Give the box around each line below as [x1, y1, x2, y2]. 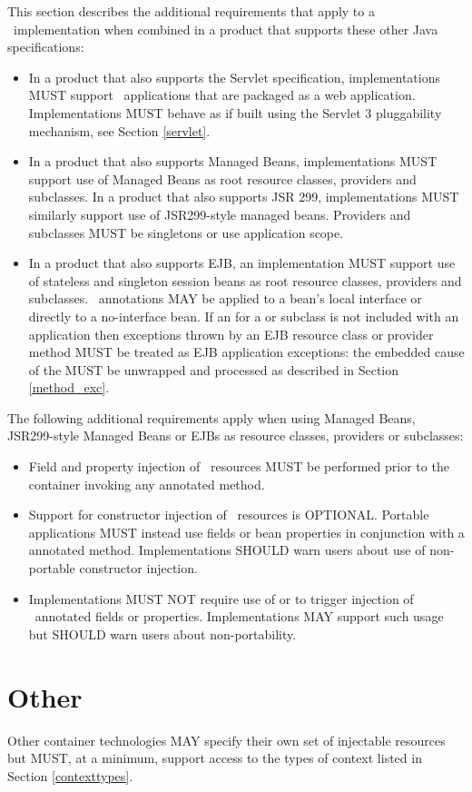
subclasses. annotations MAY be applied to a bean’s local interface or [28, 289, 422, 308]
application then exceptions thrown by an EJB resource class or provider [28, 324, 434, 343]
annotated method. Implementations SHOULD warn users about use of [28, 540, 426, 559]
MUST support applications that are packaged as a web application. [28, 85, 416, 104]
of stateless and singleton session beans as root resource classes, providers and [28, 271, 462, 290]
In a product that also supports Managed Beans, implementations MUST [28, 152, 438, 171]
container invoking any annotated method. [28, 474, 265, 493]
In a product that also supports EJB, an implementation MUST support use [28, 253, 456, 272]
